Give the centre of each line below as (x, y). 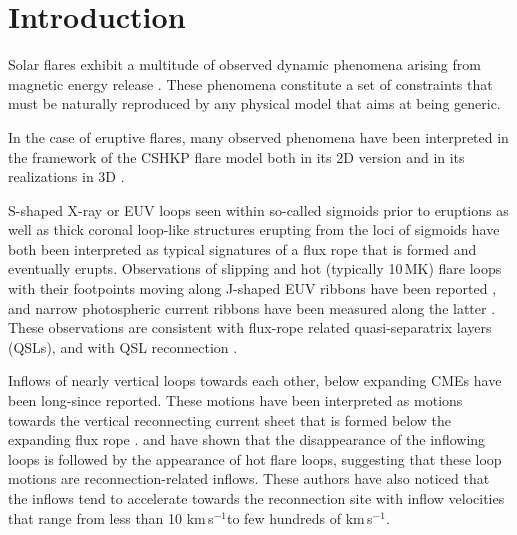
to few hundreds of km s (299, 517)
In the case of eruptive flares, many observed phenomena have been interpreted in (258, 136)
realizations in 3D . (66, 176)
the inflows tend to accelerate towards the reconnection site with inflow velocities (256, 498)
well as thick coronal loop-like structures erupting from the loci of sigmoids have (254, 229)
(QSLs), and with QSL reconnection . (123, 346)
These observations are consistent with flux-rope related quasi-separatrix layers (250, 327)
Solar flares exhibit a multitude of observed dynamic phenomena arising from (244, 64)
